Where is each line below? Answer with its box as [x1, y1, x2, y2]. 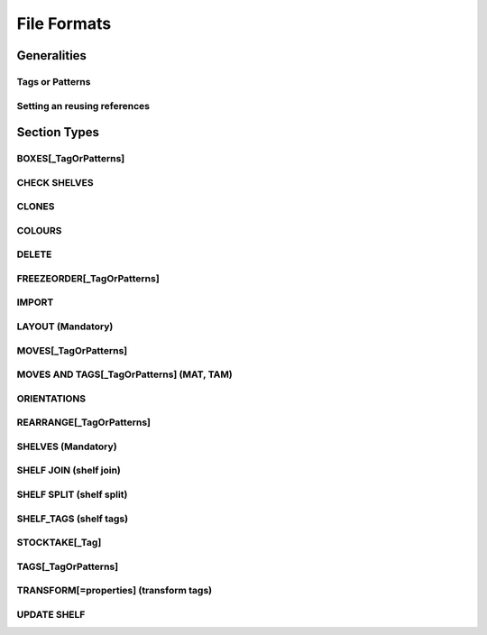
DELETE [16, 248, 52, 261]
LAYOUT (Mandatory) [16, 320, 114, 333]
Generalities [16, 48, 87, 63]
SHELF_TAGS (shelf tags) [16, 512, 129, 525]
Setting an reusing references [16, 99, 151, 112]
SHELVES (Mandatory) [16, 440, 117, 453]
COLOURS [16, 224, 62, 236]
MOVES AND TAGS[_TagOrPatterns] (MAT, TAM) [16, 368, 234, 381]
